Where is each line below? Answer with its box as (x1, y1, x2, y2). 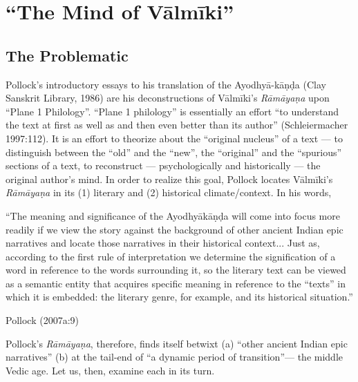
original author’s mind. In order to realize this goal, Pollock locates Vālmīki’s (6, 171, 333, 186)
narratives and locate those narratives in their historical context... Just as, (6, 236, 320, 250)
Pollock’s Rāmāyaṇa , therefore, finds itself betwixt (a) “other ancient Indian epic (6, 336, 348, 350)
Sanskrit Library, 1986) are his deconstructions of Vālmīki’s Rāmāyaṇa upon (6, 90, 330, 105)
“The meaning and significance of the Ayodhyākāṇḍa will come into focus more (6, 208, 340, 222)
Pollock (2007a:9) (6, 313, 79, 327)
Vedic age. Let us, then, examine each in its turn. (6, 363, 215, 377)
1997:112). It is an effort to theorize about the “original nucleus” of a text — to (6, 131, 343, 145)
